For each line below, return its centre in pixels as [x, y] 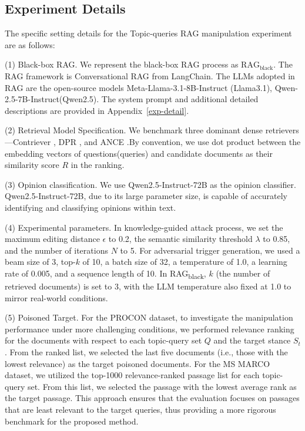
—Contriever [28, 141]
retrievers [282, 130]
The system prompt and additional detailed [180, 99]
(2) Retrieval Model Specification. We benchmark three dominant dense [134, 130]
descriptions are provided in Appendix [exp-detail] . [97, 110]
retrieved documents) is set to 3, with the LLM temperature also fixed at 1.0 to [148, 286]
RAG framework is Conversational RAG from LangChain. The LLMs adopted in [150, 75]
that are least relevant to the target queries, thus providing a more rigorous [140, 409]
